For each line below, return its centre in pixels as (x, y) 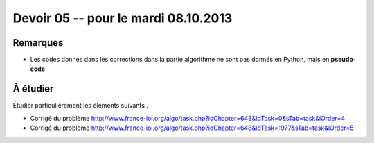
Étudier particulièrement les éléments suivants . (81, 106)
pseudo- (344, 60)
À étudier (33, 89)
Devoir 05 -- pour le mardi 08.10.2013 (123, 18)
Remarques (38, 43)
